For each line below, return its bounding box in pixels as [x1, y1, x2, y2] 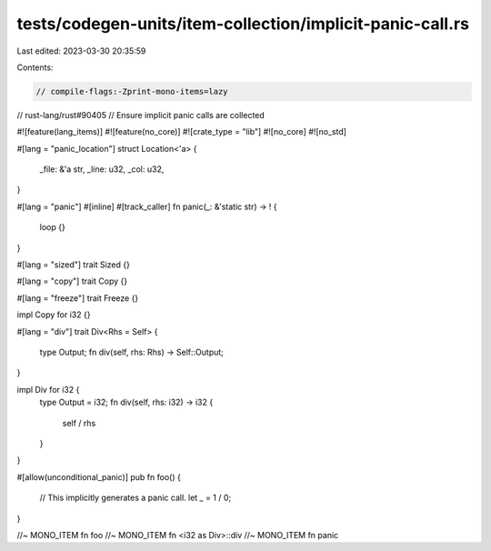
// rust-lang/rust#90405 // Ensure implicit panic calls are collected [16, 109, 266, 120]
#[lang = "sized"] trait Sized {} [16, 259, 131, 270]
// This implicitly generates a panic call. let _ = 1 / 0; [39, 492, 232, 504]
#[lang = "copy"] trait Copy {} [16, 275, 127, 286]
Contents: [16, 62, 54, 73]
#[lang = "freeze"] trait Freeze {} [16, 292, 139, 304]
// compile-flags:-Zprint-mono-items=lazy [35, 86, 228, 96]
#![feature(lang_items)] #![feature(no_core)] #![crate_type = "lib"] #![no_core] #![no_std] [16, 126, 347, 137]
